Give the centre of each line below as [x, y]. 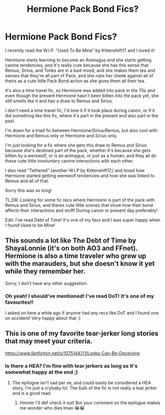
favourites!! [19, 302]
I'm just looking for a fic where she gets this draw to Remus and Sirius [76, 145]
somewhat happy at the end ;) [41, 372]
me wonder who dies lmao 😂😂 [52, 408]
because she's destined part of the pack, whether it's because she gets [78, 150]
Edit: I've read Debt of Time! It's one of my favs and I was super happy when [83, 220]
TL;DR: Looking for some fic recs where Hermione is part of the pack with [80, 200]
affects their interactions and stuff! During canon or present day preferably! [82, 210]
